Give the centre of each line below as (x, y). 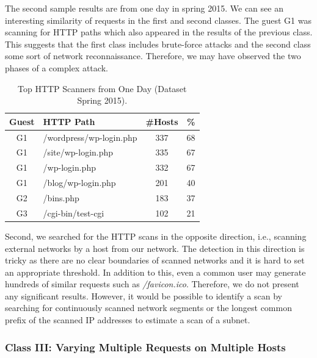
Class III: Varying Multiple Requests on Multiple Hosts (145, 347)
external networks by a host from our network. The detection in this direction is (155, 248)
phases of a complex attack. (56, 67)
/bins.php (61, 197)
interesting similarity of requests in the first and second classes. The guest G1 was (158, 20)
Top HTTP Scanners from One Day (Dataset (102, 88)
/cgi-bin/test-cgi (74, 213)
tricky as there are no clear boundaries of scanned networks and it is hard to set (155, 260)
